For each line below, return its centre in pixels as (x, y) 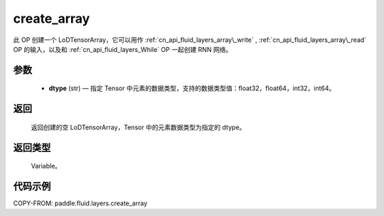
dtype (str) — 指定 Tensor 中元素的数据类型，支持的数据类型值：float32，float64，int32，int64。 (192, 88)
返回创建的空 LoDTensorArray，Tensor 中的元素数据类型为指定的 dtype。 (138, 127)
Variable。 (46, 166)
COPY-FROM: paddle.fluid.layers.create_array (80, 203)
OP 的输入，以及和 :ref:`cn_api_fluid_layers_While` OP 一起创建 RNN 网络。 (123, 49)
